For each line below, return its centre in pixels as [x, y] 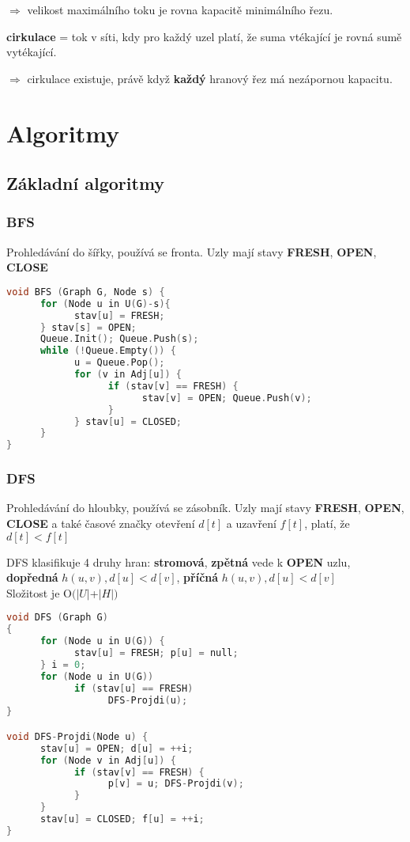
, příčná [197, 577]
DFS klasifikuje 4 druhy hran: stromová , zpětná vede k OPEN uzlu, [179, 561]
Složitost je [33, 592]
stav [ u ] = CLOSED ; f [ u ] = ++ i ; [122, 819]
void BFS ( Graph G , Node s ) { [86, 292]
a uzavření [251, 523]
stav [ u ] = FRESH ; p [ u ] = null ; [156, 653]
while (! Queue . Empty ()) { [108, 351]
